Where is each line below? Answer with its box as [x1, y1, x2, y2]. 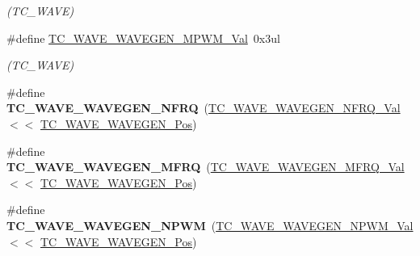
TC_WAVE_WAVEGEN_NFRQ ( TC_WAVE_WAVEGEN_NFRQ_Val [6, 99, 401, 116]
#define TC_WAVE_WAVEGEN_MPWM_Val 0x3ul [6, 29, 280, 46]
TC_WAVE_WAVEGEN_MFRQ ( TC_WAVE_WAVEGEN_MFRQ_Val [6, 158, 405, 175]
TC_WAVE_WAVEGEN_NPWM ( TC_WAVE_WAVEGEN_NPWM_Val [6, 216, 414, 233]
